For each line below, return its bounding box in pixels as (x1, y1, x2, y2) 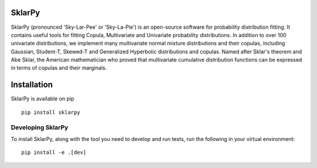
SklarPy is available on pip (11, 95, 75, 102)
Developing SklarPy (11, 123, 69, 132)
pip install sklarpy (21, 109, 80, 116)
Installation (11, 80, 53, 90)
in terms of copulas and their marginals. (11, 65, 107, 72)
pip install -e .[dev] (21, 149, 87, 156)
